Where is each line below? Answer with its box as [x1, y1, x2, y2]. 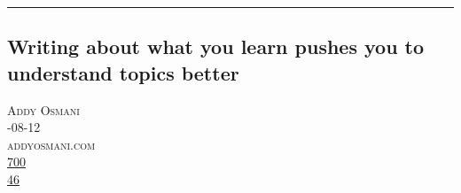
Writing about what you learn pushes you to [7, 33, 425, 60]
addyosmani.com [7, 135, 96, 153]
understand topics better [7, 58, 239, 86]
